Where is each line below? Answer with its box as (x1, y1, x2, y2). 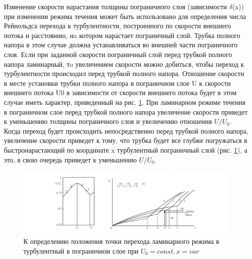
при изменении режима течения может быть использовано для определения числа (4, 11, 246, 21)
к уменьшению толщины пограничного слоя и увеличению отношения (4, 116, 212, 126)
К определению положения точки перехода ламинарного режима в (23, 236, 219, 246)
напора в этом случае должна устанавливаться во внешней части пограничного (4, 40, 238, 50)
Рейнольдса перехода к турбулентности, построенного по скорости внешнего (4, 20, 231, 31)
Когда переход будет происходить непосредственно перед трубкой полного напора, (4, 125, 249, 136)
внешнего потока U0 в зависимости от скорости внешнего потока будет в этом (4, 87, 237, 98)
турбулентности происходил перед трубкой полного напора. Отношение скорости (4, 68, 244, 79)
